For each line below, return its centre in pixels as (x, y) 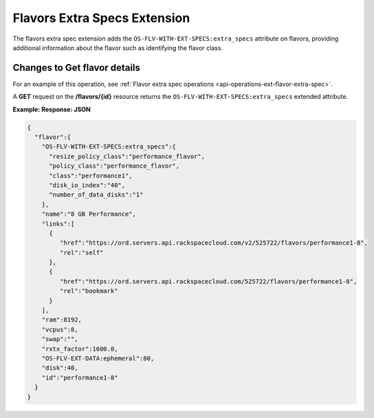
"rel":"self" (81, 252)
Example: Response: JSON (52, 109)
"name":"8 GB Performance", (89, 214)
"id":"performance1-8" (80, 377)
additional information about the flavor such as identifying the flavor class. (118, 47)
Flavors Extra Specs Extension (101, 18)
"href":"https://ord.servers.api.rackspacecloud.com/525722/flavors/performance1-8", (208, 281)
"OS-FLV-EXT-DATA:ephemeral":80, (98, 358)
